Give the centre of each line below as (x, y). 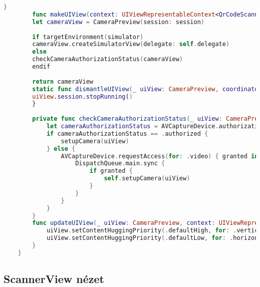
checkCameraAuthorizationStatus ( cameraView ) (107, 59)
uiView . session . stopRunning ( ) (82, 96)
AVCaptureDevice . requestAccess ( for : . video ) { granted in (160, 156)
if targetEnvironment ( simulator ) (88, 37)
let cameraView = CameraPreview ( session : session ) (118, 22)
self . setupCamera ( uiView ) (147, 179)
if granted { (111, 171)
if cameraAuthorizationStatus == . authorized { (127, 133)
